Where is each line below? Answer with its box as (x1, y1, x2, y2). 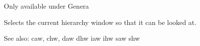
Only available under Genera (4, 1, 89, 11)
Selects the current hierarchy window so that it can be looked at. (4, 17, 197, 27)
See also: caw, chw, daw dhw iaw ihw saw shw (4, 33, 140, 43)
